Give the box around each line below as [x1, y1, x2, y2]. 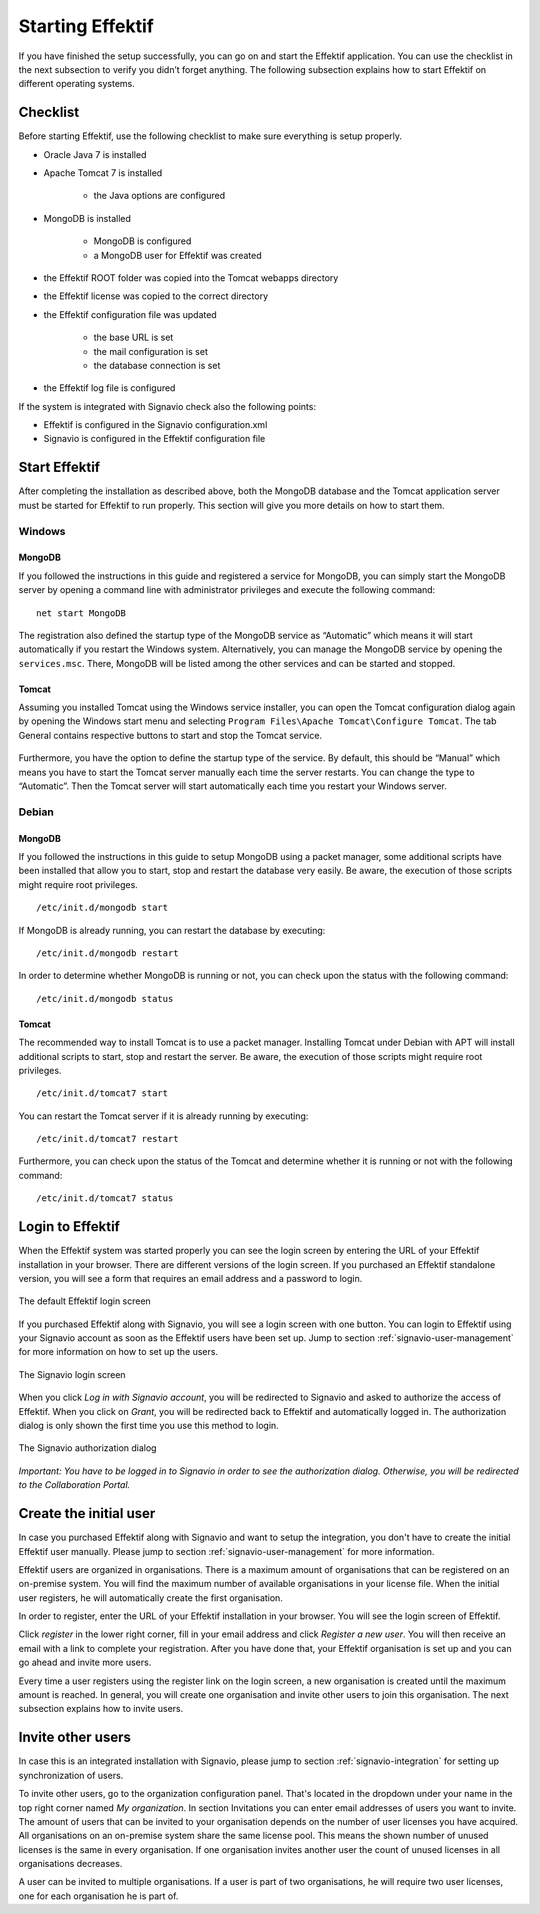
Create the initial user [18, 1505, 156, 1522]
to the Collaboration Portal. [18, 1479, 131, 1491]
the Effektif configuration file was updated [43, 308, 217, 320]
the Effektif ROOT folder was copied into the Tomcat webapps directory [43, 271, 339, 284]
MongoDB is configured [93, 235, 192, 247]
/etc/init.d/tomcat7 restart [36, 1133, 179, 1145]
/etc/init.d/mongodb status [36, 993, 174, 1004]
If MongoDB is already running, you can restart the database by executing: [18, 924, 326, 936]
